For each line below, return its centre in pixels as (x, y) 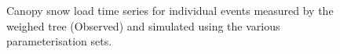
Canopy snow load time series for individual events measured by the (170, 10)
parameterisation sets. (59, 41)
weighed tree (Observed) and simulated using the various (143, 25)
